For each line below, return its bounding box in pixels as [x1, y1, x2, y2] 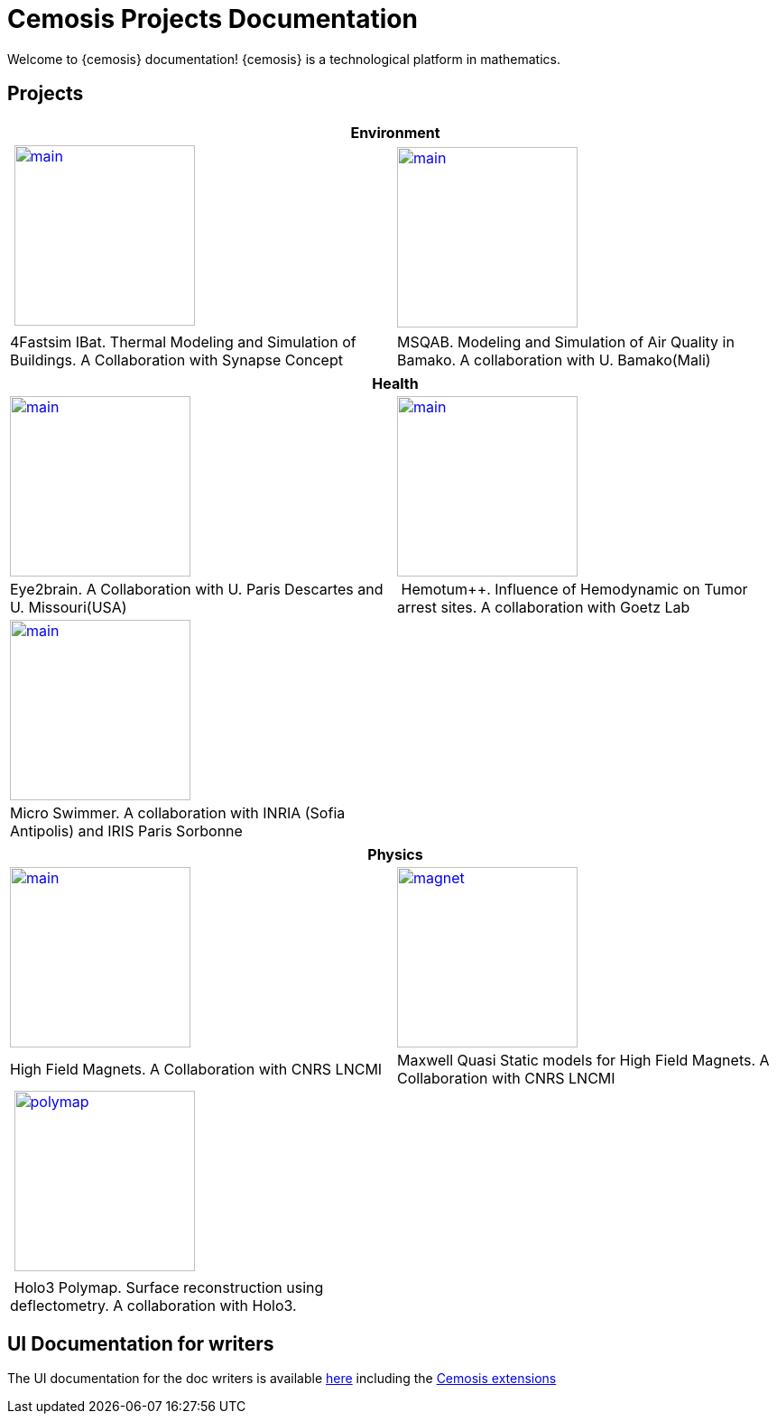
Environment [350, 123, 440, 142]
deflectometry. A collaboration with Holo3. [10, 1296, 297, 1315]
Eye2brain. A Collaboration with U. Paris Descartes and [10, 579, 384, 598]
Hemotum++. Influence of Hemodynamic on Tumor [401, 579, 748, 598]
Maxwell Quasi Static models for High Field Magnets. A [397, 1050, 770, 1069]
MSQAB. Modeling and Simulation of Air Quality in [397, 332, 735, 351]
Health [372, 374, 419, 392]
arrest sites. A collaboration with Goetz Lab [397, 597, 690, 616]
